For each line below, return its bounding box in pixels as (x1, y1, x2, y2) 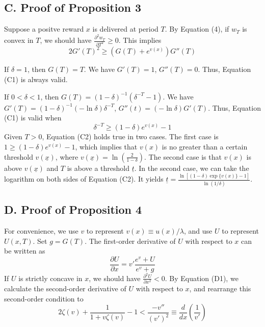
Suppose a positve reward (4, 23, 84, 34)
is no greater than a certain (162, 141, 248, 152)
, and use (184, 225, 213, 236)
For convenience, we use (4, 225, 78, 236)
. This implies (118, 35, 162, 45)
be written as (4, 245, 45, 256)
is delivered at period (92, 23, 158, 34)
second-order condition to (4, 293, 84, 304)
